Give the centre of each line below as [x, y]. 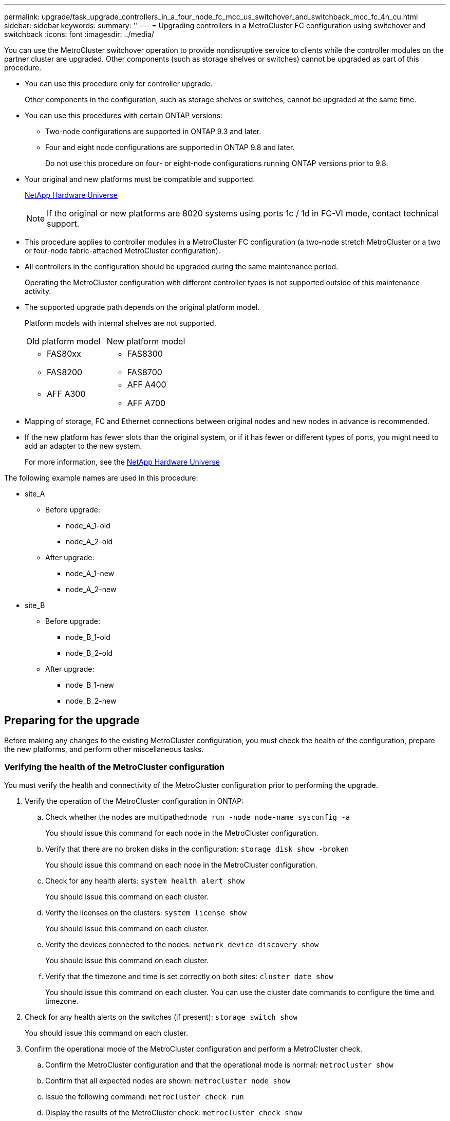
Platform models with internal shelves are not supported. [120, 323]
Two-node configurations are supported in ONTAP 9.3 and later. [153, 131]
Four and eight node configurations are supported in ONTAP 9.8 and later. [170, 147]
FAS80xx [64, 354]
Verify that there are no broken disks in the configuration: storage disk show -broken [197, 849]
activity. [38, 291]
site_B [35, 605]
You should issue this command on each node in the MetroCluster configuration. [181, 865]
